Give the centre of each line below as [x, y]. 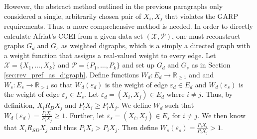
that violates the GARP [201, 16]
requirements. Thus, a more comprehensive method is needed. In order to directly [128, 26]
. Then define [137, 127]
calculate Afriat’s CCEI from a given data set [73, 35]
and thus [64, 127]
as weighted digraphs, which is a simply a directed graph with [156, 45]
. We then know [221, 115]
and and [201, 75]
